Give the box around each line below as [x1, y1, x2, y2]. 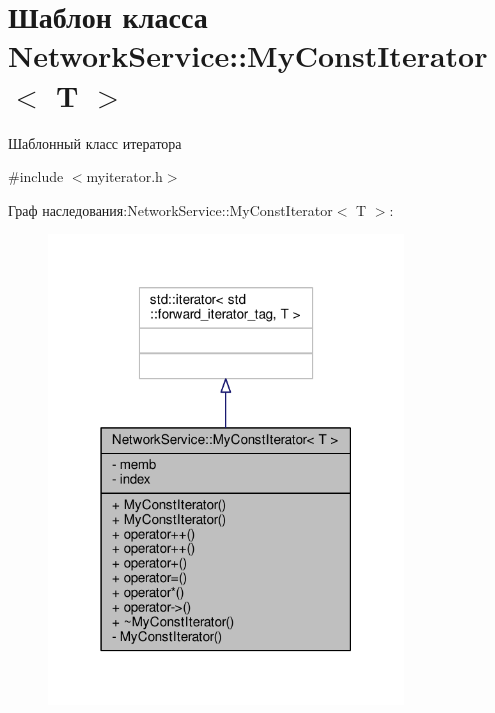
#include [8, 166, 64, 187]
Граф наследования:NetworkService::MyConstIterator [8, 199, 333, 220]
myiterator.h [86, 166, 163, 187]
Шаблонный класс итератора [8, 132, 182, 153]
